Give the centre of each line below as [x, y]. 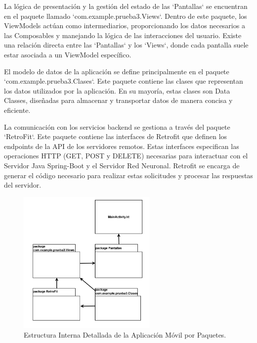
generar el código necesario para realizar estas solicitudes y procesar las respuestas [128, 175]
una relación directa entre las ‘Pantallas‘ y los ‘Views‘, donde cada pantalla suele [126, 45]
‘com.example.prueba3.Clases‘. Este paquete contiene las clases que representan [124, 81]
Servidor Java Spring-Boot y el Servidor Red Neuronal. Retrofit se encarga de [122, 165]
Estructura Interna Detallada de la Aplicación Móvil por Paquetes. [125, 335]
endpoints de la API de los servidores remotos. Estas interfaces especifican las [122, 146]
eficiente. [17, 110]
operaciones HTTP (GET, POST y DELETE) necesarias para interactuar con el [126, 156]
